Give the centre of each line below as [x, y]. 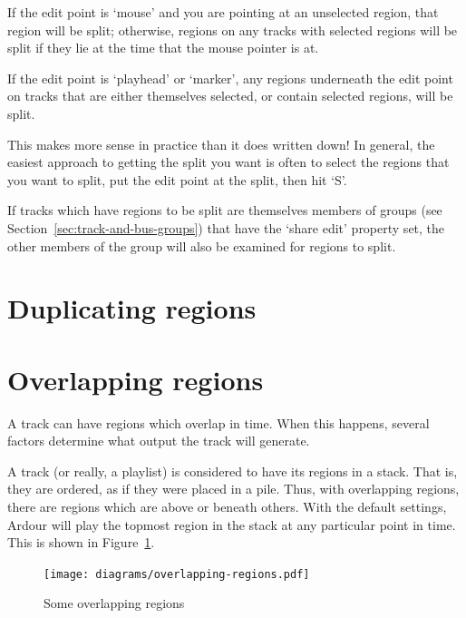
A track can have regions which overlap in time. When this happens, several [218, 422]
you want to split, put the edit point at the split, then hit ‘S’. [177, 179]
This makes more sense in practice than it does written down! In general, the [221, 144]
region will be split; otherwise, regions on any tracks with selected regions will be [233, 29]
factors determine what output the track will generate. [159, 441]
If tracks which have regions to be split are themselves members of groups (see [225, 210]
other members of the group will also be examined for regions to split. [202, 245]
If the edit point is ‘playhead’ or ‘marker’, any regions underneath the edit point [230, 78]
